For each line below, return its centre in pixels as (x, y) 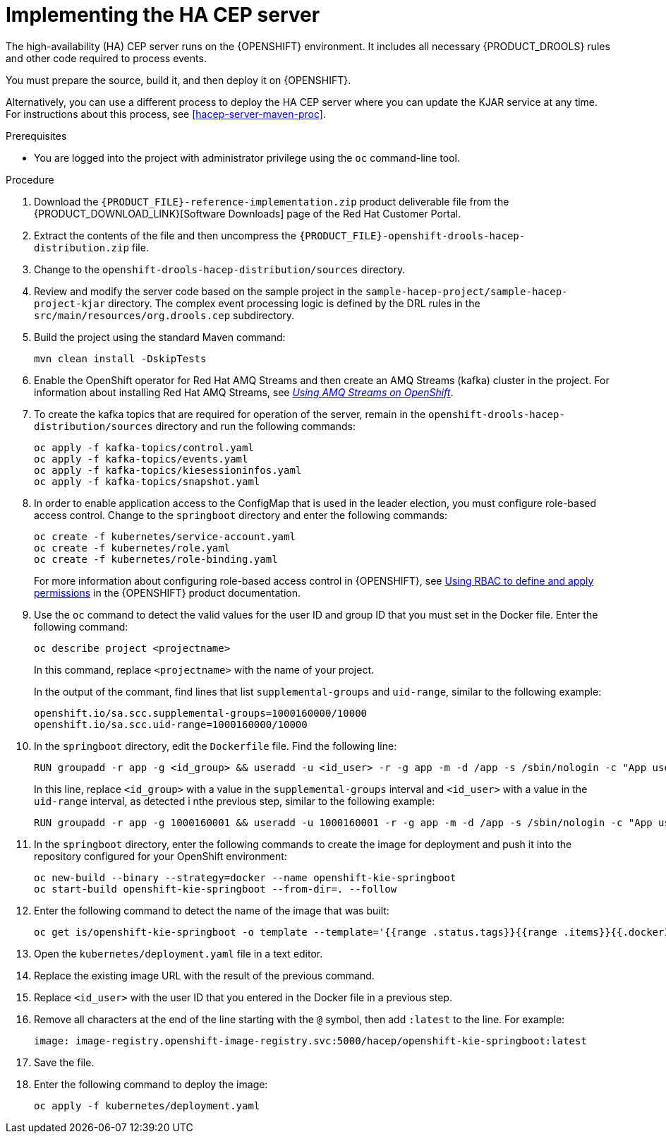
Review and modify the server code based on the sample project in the (198, 291)
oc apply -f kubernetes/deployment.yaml (147, 1105)
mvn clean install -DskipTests (120, 358)
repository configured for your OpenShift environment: (161, 856)
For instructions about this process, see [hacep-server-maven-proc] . (166, 114)
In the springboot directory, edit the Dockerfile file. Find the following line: (216, 746)
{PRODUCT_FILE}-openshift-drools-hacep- (412, 235)
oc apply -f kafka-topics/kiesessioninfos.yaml (168, 470)
